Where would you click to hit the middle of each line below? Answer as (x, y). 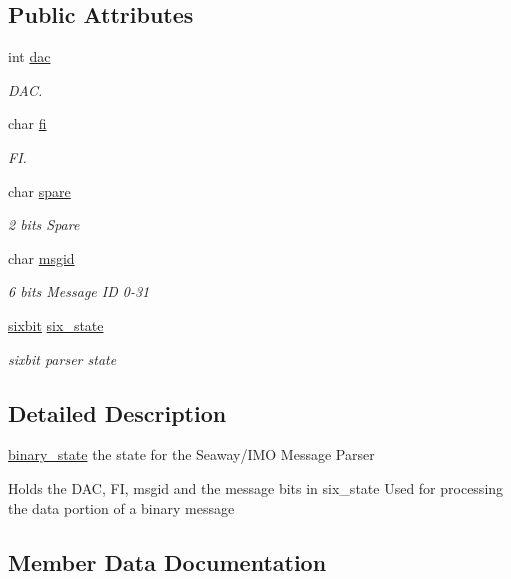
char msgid (41, 257)
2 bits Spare (44, 224)
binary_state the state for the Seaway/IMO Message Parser (191, 454)
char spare (39, 190)
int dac (29, 56)
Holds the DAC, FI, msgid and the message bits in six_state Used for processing (256, 487)
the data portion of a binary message (121, 507)
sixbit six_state (56, 324)
